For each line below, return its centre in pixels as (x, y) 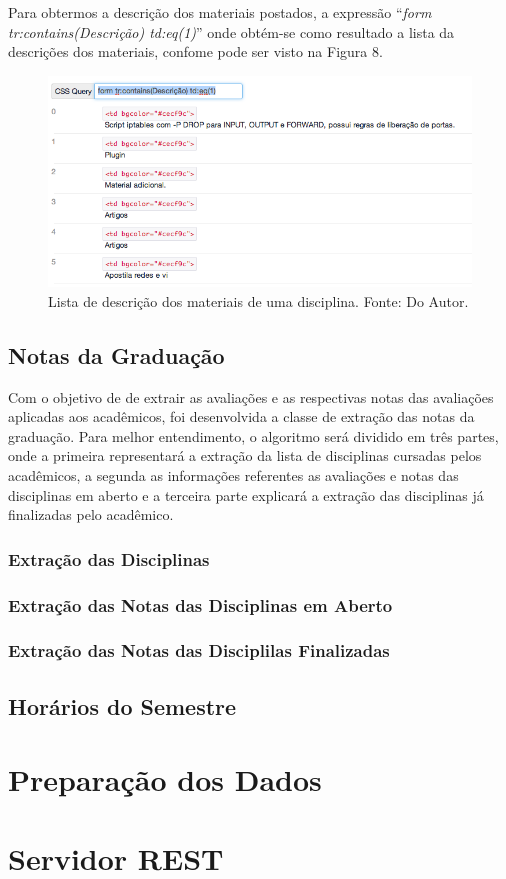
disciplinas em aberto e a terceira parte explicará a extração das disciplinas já (246, 494)
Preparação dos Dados (165, 779)
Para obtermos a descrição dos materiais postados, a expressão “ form (220, 12)
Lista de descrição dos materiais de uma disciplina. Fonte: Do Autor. (258, 300)
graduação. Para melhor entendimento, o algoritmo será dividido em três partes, (253, 435)
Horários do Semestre (122, 705)
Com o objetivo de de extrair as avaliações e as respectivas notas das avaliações (251, 396)
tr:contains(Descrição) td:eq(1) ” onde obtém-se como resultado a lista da (231, 31)
